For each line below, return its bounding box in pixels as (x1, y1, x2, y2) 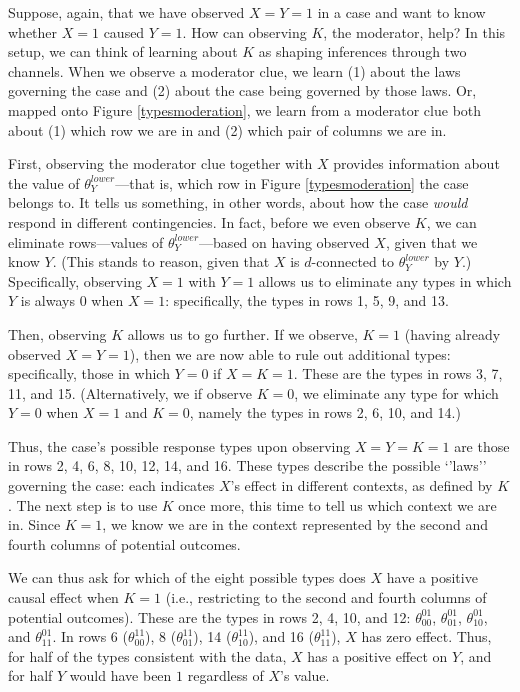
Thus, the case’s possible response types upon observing (8, 435, 351, 456)
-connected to (311, 251, 394, 272)
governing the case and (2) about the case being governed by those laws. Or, (8, 80, 477, 101)
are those (454, 435, 510, 456)
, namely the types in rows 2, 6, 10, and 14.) (189, 402, 461, 423)
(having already (404, 323, 501, 344)
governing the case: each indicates (8, 475, 215, 496)
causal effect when (8, 587, 119, 608)
